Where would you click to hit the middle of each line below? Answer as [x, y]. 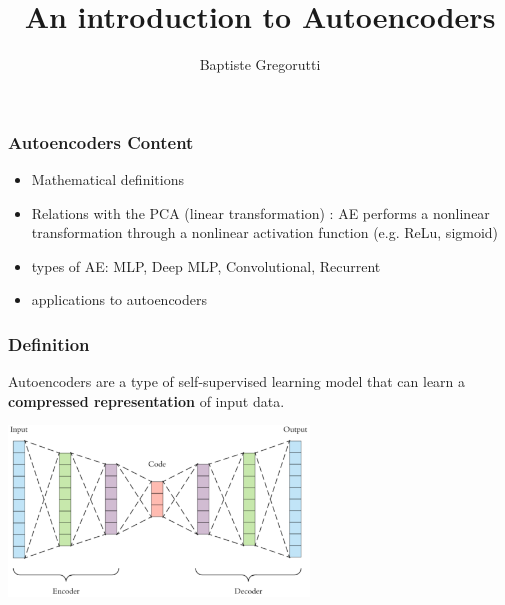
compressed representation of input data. [146, 400]
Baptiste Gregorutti [260, 64]
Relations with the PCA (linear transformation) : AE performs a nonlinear [260, 212]
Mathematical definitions [107, 179]
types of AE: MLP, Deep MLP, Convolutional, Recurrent [206, 265]
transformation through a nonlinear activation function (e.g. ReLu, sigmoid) [265, 232]
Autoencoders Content [101, 141]
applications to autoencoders [119, 299]
